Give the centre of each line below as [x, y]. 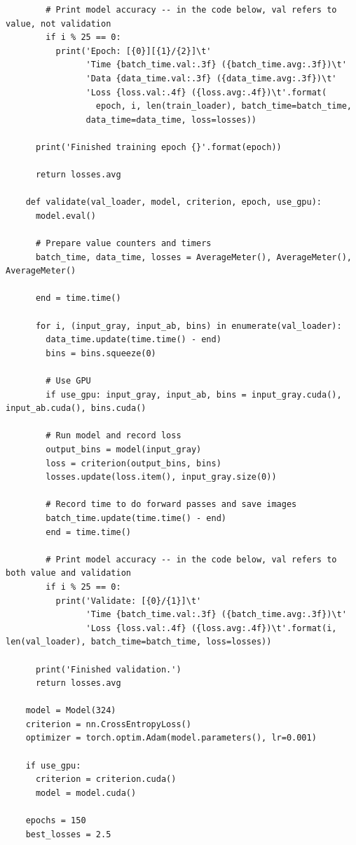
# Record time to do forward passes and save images [171, 505]
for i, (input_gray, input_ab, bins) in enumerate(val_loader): [189, 326]
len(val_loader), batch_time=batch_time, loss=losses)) [139, 642]
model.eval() [66, 216]
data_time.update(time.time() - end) [133, 340]
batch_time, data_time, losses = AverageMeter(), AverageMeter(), [193, 257]
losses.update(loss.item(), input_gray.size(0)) [161, 477]
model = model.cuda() [86, 793]
